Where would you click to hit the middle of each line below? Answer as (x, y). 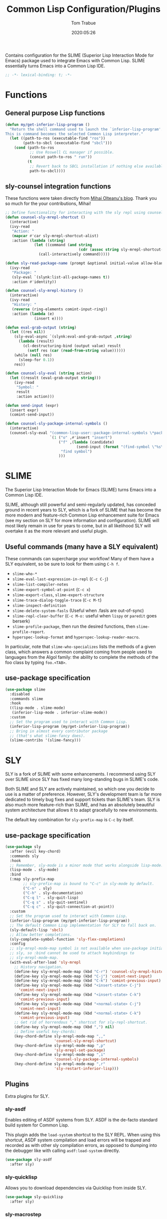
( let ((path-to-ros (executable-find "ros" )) (58, 138)
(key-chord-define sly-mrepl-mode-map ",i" (60, 1055)
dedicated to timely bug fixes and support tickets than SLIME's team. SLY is (83, 799)
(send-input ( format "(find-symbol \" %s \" (121, 447)
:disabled (20, 694)
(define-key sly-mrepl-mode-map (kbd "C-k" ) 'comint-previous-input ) (88, 981)
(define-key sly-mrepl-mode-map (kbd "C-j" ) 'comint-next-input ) (83, 976)
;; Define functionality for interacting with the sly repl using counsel (84, 213)
